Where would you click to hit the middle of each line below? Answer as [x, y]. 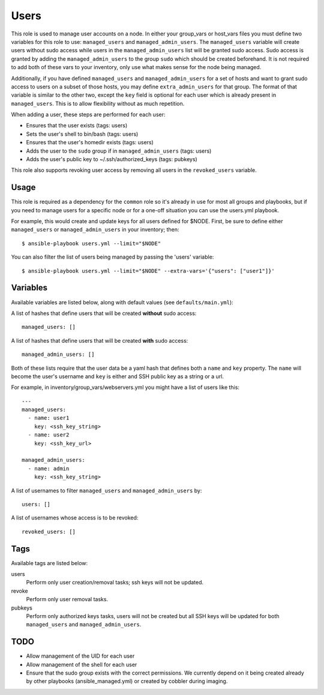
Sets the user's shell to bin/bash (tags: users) [82, 134]
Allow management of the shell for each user [82, 664]
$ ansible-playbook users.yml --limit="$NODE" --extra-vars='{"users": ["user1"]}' [148, 271]
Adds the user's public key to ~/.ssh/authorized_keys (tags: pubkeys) [112, 159]
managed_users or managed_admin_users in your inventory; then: [95, 230]
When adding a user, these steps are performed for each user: [88, 115]
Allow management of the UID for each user [80, 656]
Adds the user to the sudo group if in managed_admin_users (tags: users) [119, 151]
